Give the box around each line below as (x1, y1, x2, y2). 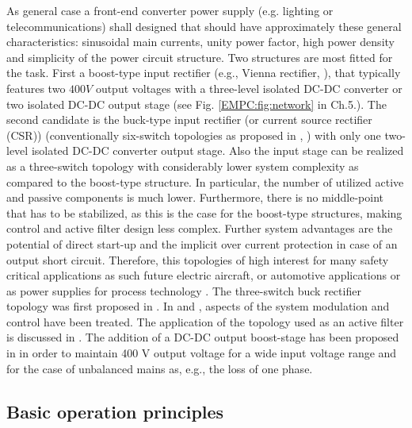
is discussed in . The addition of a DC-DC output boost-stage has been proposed (6, 329, 399, 345)
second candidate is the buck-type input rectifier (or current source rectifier (6, 111, 372, 128)
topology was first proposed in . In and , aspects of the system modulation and (6, 298, 390, 314)
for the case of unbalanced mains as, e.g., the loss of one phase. (6, 360, 313, 376)
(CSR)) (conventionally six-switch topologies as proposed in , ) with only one (6, 126, 381, 143)
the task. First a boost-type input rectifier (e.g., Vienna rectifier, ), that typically (6, 64, 401, 81)
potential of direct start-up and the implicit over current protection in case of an (6, 235, 398, 252)
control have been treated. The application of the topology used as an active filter (6, 313, 404, 330)
